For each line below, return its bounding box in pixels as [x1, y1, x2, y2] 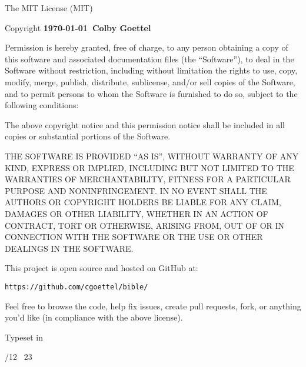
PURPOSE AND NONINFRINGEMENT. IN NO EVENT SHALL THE [5, 184, 267, 196]
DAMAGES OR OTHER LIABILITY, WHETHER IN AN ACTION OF [5, 207, 268, 219]
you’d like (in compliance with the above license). [5, 311, 183, 323]
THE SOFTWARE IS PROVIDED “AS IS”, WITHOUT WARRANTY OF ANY [5, 149, 299, 162]
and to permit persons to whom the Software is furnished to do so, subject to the [5, 87, 298, 99]
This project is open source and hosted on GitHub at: [5, 262, 198, 274]
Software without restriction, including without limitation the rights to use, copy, [5, 64, 298, 76]
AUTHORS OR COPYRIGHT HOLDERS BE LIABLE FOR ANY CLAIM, [5, 196, 281, 208]
